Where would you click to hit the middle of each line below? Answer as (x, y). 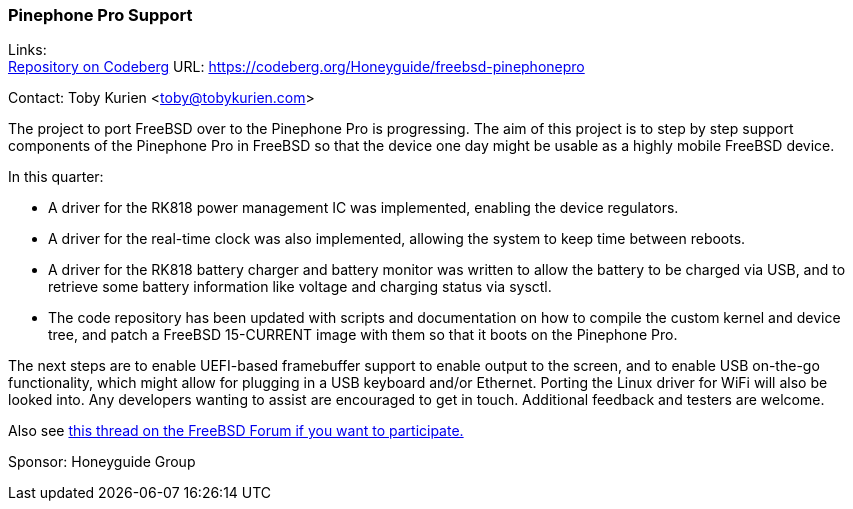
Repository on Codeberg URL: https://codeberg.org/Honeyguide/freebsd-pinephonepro (296, 67)
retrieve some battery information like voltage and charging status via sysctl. (300, 287)
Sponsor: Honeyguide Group (102, 462)
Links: (27, 50)
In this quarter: (56, 177)
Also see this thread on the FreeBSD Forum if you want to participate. (236, 431)
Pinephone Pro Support (100, 15)
